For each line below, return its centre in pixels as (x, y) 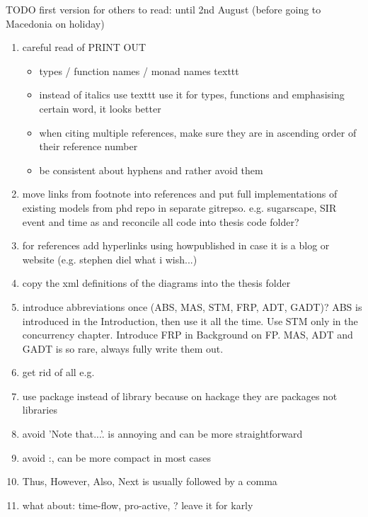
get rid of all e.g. (58, 372)
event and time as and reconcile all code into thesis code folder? (161, 221)
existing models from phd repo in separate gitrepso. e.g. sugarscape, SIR (179, 207)
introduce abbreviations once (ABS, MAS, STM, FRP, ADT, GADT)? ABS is (192, 306)
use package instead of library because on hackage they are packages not (180, 396)
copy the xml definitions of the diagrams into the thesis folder (156, 283)
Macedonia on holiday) (55, 23)
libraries (40, 410)
